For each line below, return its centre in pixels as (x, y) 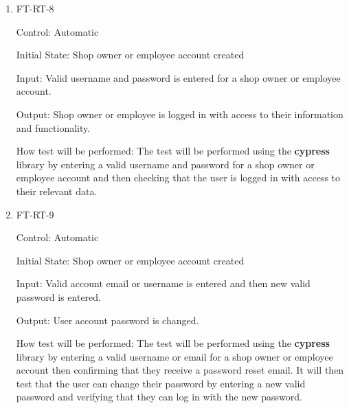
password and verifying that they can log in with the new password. (159, 397)
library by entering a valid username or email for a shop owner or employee (174, 356)
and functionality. (53, 127)
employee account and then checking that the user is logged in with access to (178, 178)
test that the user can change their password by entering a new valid (161, 383)
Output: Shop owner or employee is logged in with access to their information (180, 114)
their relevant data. (57, 191)
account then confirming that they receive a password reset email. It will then (180, 370)
